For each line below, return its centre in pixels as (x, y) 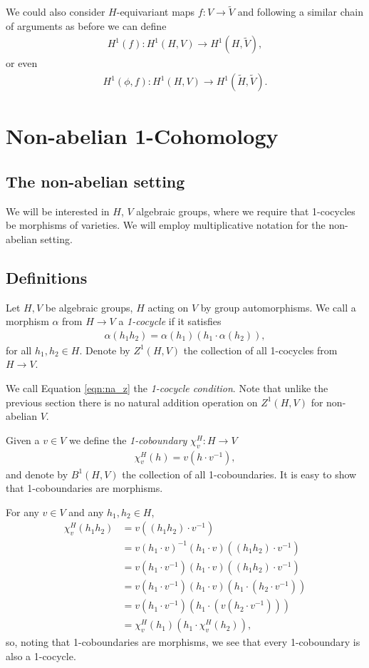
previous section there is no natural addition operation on (132, 402)
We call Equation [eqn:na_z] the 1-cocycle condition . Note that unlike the (167, 388)
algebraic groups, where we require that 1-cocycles (246, 211)
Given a (23, 440)
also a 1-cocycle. (41, 656)
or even (22, 63)
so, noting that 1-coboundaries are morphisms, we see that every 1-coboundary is (183, 642)
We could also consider (56, 12)
